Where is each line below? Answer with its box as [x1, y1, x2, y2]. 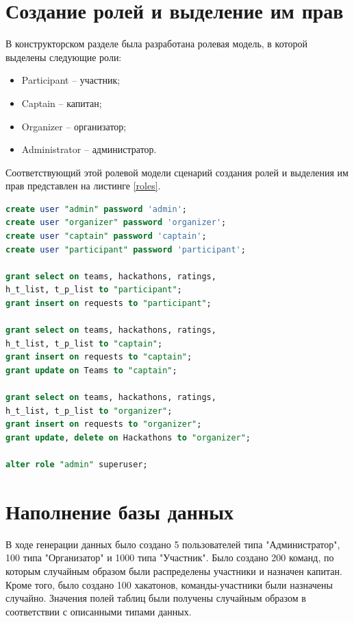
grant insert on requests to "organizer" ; [5, 419, 202, 430]
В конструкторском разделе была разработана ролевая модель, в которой [5, 36, 307, 51]
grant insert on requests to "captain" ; [5, 352, 192, 362]
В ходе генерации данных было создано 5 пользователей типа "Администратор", [5, 537, 340, 551]
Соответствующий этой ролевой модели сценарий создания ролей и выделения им [5, 165, 349, 179]
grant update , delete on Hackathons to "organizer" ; [5, 432, 251, 443]
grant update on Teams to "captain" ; [5, 366, 177, 375]
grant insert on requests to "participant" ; [5, 298, 212, 309]
